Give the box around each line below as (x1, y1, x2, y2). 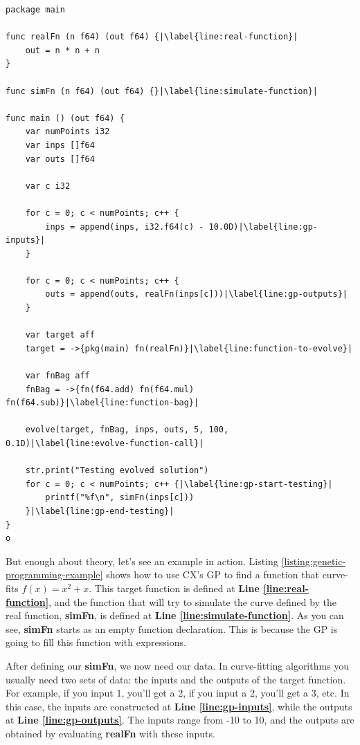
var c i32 (25, 181, 71, 191)
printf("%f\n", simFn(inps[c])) (45, 493, 195, 503)
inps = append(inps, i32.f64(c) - (45, 221, 204, 232)
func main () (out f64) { (6, 113, 125, 123)
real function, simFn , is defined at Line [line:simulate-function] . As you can (6, 608, 344, 623)
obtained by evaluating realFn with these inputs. (6, 726, 215, 740)
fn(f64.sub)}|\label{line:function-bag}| (6, 398, 199, 408)
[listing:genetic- (281, 553, 346, 568)
